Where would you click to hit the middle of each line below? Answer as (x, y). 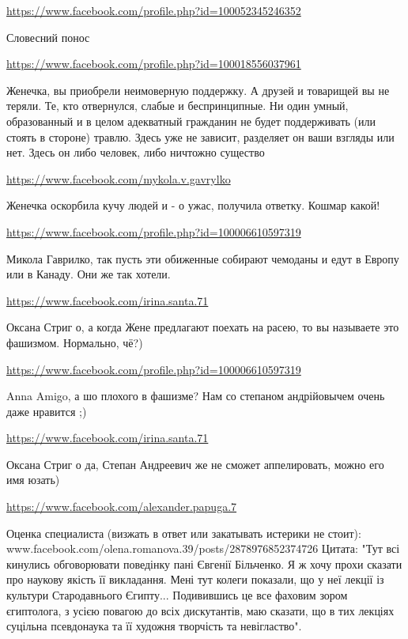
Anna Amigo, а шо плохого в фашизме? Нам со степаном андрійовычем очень (196, 396)
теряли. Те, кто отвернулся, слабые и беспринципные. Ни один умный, (178, 106)
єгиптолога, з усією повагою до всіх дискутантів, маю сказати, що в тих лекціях (200, 610)
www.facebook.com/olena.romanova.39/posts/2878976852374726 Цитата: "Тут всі (203, 548)
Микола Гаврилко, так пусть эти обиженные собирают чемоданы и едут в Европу (203, 258)
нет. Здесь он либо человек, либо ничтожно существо (136, 152)
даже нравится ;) (47, 411)
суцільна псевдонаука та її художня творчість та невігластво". (154, 626)
